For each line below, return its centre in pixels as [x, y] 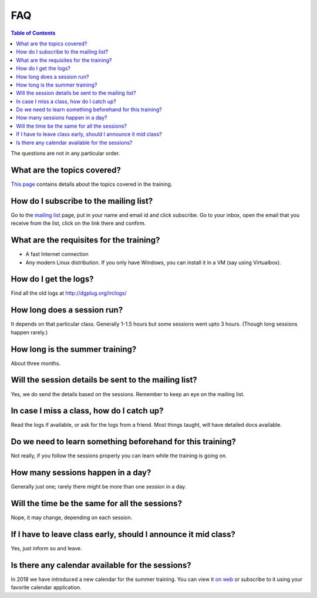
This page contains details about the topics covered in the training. [92, 184]
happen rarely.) [29, 332]
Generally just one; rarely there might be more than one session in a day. [99, 487]
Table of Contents [33, 33]
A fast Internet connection [57, 254]
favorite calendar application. [46, 587]
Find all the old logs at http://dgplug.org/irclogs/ [69, 293]
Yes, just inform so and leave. [46, 549]
